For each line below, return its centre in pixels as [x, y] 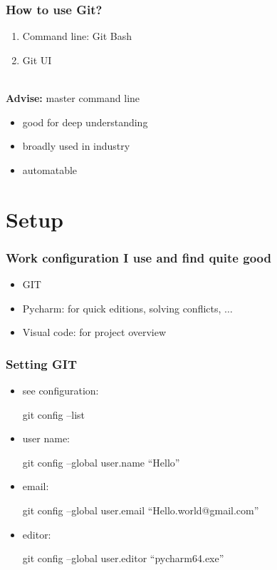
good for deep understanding [85, 122]
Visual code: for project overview [94, 332]
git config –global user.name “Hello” [101, 462]
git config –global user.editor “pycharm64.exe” [123, 558]
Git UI [37, 60]
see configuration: [61, 390]
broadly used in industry [76, 146]
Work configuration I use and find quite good [138, 257]
